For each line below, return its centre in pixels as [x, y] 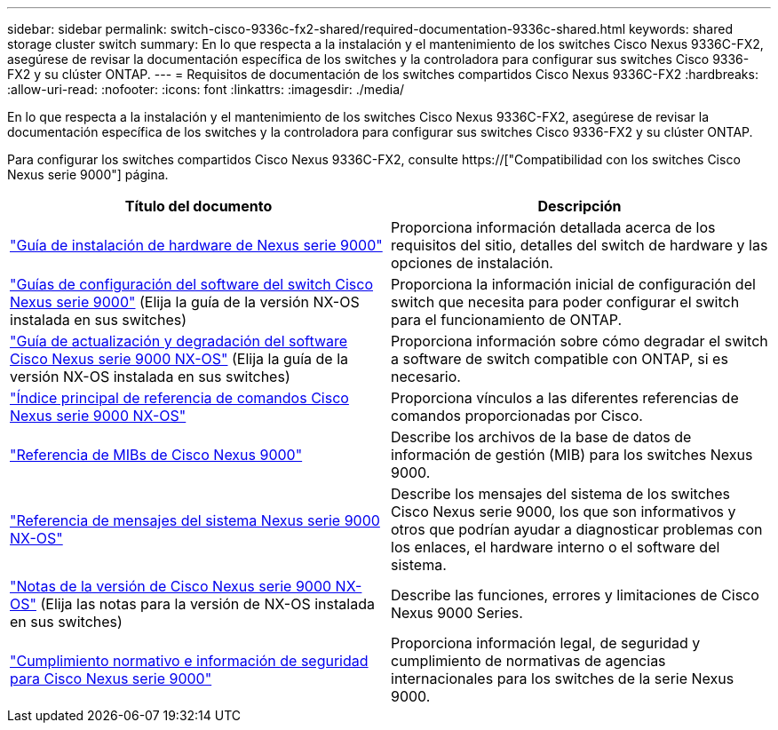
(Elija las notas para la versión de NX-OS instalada [207, 604]
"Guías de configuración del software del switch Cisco [191, 284]
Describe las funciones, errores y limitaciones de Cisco [575, 595]
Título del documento [198, 206]
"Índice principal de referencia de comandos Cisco [179, 398]
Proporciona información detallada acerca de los [553, 227]
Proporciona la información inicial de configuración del [573, 284]
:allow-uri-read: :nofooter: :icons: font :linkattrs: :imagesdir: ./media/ [206, 89]
